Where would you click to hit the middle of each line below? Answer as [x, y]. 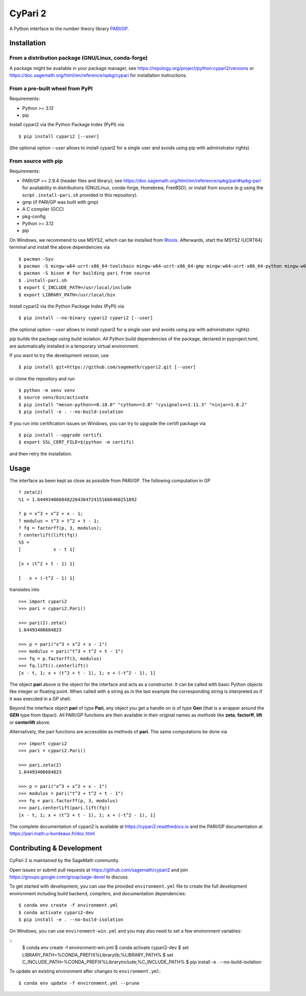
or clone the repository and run [42, 379]
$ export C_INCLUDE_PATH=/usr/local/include [75, 288]
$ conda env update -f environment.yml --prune [79, 983]
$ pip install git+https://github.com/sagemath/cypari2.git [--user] [107, 367]
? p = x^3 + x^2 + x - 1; [51, 514]
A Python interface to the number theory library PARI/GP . [69, 29]
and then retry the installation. [41, 454]
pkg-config [34, 216]
